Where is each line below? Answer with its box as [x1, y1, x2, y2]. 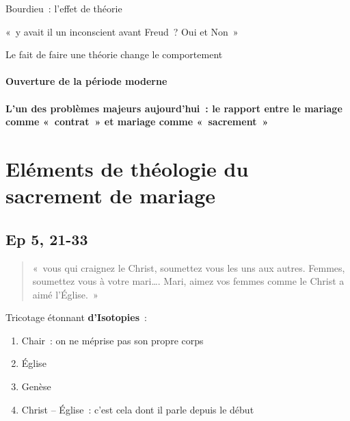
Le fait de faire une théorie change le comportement [5, 47, 223, 62]
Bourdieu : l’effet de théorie [5, 1, 122, 15]
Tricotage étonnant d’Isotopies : [5, 310, 147, 324]
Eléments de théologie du [5, 154, 249, 182]
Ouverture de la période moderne [5, 74, 167, 88]
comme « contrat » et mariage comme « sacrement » [5, 114, 269, 129]
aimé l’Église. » [32, 287, 98, 301]
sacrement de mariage [5, 181, 216, 209]
